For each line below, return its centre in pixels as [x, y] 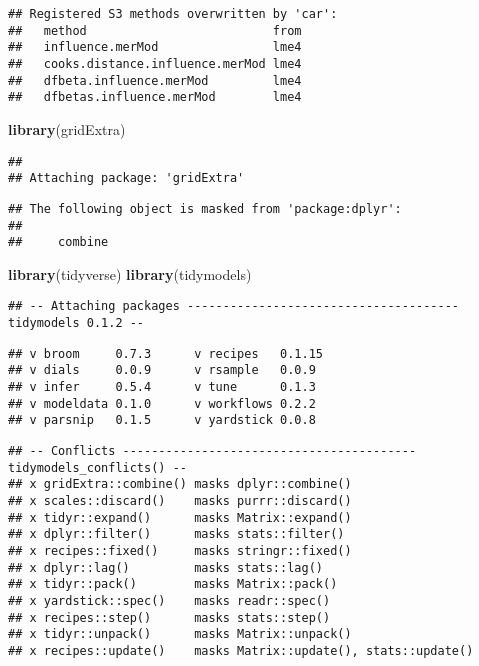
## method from [155, 30]
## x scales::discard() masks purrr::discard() [180, 500]
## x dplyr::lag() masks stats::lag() [165, 567]
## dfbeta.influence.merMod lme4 [155, 80]
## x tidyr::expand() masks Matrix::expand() [180, 517]
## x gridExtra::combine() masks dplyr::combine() [180, 484]
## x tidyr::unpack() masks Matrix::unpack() [180, 634]
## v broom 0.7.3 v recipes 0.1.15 [165, 353]
